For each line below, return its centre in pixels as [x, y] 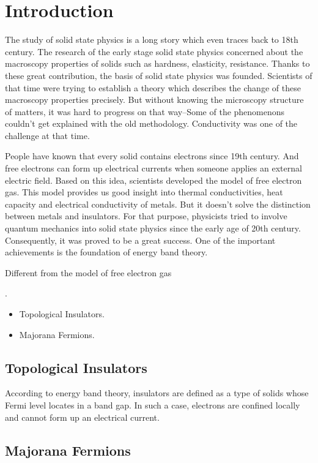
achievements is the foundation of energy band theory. [106, 252]
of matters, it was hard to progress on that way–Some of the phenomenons [145, 111]
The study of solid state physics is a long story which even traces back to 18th [152, 40]
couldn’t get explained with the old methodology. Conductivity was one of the [151, 123]
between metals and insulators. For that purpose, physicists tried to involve [146, 216]
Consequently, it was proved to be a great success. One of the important [140, 240]
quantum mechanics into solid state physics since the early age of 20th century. [153, 228]
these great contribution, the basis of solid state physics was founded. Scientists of [159, 75]
